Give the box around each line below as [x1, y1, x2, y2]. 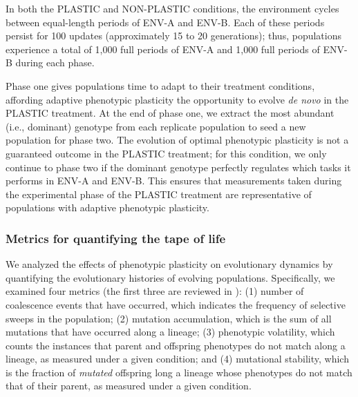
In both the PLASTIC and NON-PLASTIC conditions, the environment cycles [6, 1, 339, 15]
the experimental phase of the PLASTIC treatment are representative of [6, 186, 312, 201]
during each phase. [15, 55, 95, 70]
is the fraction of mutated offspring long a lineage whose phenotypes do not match [6, 365, 352, 379]
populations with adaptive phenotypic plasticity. [6, 200, 209, 215]
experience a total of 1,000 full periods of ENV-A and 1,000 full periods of [6, 41, 320, 56]
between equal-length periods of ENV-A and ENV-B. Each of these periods [6, 14, 325, 29]
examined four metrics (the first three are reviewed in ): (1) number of [6, 284, 304, 298]
